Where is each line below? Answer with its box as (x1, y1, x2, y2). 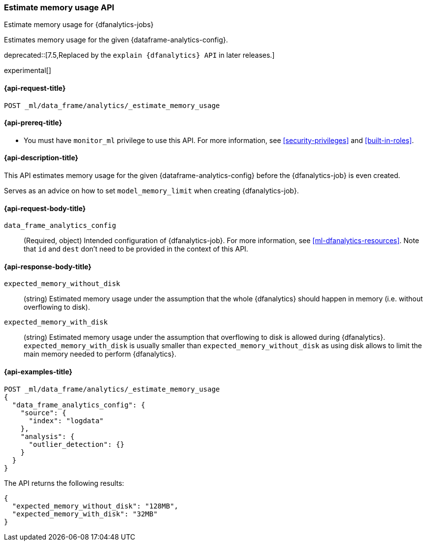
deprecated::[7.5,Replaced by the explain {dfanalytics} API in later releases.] (4, 51, 275, 60)
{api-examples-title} (4, 367, 72, 376)
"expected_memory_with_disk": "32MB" (12, 509, 158, 518)
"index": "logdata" (29, 416, 104, 425)
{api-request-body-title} (4, 204, 86, 213)
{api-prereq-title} (4, 118, 63, 127)
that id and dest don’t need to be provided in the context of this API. (24, 245, 248, 254)
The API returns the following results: (4, 478, 124, 487)
